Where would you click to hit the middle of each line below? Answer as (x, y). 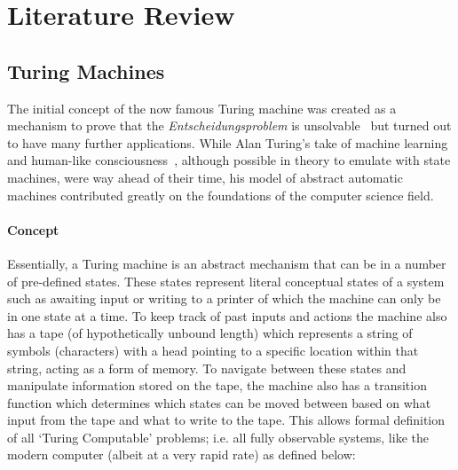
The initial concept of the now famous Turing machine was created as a (202, 108)
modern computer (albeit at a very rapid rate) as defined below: (182, 454)
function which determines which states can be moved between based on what (219, 402)
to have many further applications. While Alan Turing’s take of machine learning (228, 142)
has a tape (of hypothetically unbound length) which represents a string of (210, 333)
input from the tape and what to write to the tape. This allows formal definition (226, 420)
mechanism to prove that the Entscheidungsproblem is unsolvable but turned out (229, 125)
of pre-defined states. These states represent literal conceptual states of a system (226, 281)
